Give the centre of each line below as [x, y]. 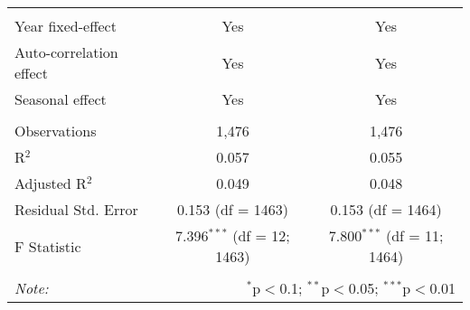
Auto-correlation [66, 52]
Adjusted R [51, 183]
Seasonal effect [61, 99]
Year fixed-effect [66, 26]
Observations [56, 131]
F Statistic [48, 246]
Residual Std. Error [76, 209]
